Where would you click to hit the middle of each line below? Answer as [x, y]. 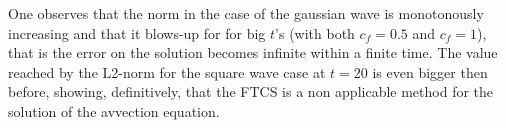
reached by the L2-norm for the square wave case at [167, 71]
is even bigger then [430, 71]
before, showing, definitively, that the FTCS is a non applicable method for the [251, 91]
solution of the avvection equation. [114, 110]
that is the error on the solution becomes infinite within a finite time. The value [253, 52]
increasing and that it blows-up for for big [137, 32]
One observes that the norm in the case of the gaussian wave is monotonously [246, 13]
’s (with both [315, 32]
